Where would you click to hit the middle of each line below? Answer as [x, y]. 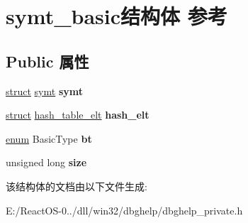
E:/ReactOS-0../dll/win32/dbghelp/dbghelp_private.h [124, 210]
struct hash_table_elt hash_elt [78, 115]
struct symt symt [44, 91]
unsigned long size [46, 162]
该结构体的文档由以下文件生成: [77, 186]
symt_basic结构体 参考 [117, 16]
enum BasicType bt [49, 138]
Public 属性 [47, 61]
